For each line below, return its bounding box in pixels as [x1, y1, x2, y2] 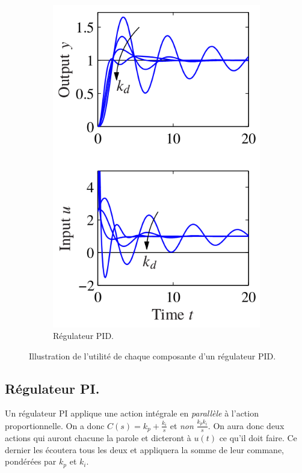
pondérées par [5, 455, 57, 468]
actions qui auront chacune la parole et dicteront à [5, 432, 191, 444]
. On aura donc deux [208, 419, 285, 432]
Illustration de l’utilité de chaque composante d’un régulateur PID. [29, 349, 276, 362]
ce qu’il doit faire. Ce [219, 432, 297, 444]
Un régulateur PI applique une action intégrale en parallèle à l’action [5, 407, 259, 420]
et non [170, 419, 194, 432]
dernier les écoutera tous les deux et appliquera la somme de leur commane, [5, 443, 285, 456]
